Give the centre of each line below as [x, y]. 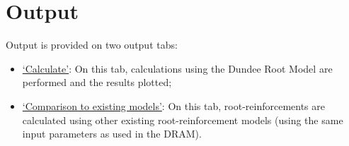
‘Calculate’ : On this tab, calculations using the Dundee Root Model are [177, 68]
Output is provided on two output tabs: [92, 45]
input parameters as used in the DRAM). [112, 134]
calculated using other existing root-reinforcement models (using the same [183, 120]
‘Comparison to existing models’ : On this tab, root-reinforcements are [174, 105]
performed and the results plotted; [97, 82]
